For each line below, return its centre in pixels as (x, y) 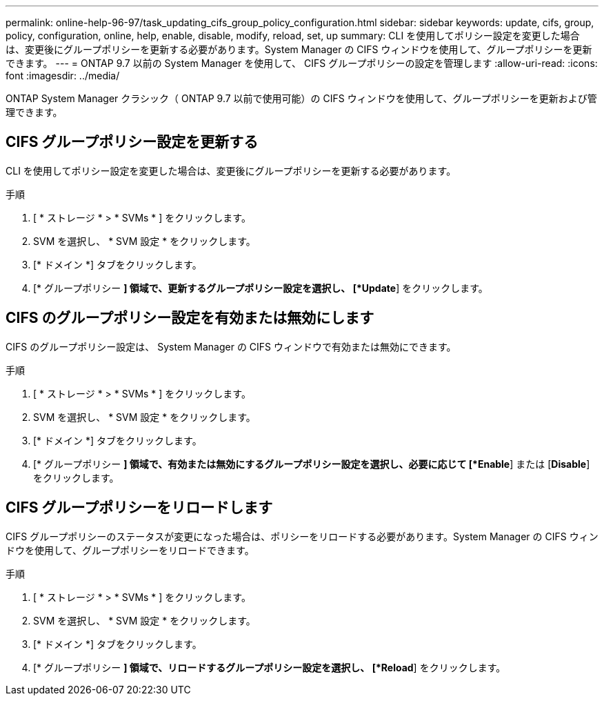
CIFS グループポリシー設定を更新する (132, 142)
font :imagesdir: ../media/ (63, 76)
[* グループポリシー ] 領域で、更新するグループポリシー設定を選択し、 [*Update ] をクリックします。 (261, 288)
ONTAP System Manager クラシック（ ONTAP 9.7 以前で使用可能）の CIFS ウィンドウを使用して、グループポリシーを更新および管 (301, 98)
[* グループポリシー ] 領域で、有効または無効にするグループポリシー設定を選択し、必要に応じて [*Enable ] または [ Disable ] (312, 464)
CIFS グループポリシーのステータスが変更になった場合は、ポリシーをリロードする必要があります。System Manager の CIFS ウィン (302, 536)
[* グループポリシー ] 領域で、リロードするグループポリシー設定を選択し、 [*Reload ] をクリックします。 (270, 667)
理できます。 (34, 112)
